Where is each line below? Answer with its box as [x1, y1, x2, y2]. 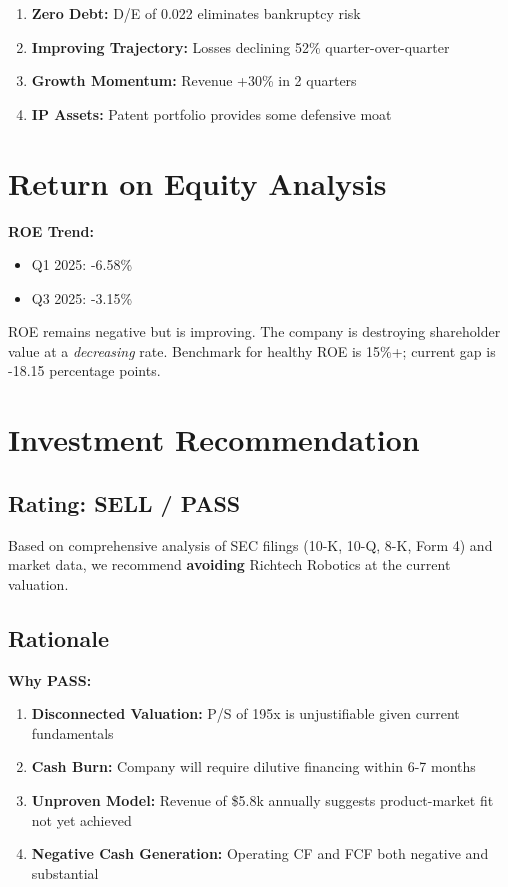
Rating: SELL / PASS [8, 487, 241, 518]
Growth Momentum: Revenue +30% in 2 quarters [31, 70, 357, 91]
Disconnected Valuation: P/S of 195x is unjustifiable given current [31, 703, 460, 724]
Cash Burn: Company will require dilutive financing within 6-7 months [31, 756, 476, 777]
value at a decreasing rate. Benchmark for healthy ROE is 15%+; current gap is [8, 340, 496, 361]
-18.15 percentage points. [8, 360, 161, 381]
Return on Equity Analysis [8, 162, 387, 203]
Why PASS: [8, 669, 92, 690]
